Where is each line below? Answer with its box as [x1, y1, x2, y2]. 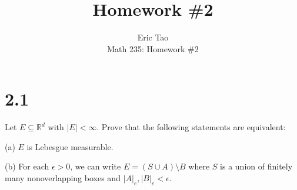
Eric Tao [137, 31, 169, 43]
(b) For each [5, 160, 49, 172]
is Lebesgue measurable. [26, 140, 114, 152]
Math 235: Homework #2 [107, 42, 199, 55]
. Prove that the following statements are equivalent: [96, 121, 286, 133]
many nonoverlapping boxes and [5, 172, 121, 184]
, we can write [70, 160, 121, 172]
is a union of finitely [220, 160, 293, 172]
